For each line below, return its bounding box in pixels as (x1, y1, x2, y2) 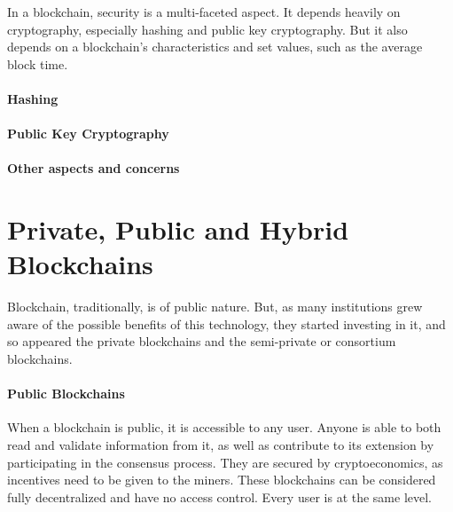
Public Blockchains (7, 384, 125, 403)
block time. (7, 54, 68, 73)
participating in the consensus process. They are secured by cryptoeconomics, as (7, 453, 443, 471)
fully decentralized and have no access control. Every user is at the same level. (7, 487, 433, 506)
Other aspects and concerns (7, 159, 180, 177)
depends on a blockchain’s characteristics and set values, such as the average (7, 37, 423, 56)
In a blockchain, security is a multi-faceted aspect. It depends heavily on (7, 3, 401, 20)
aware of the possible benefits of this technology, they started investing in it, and (7, 314, 446, 333)
